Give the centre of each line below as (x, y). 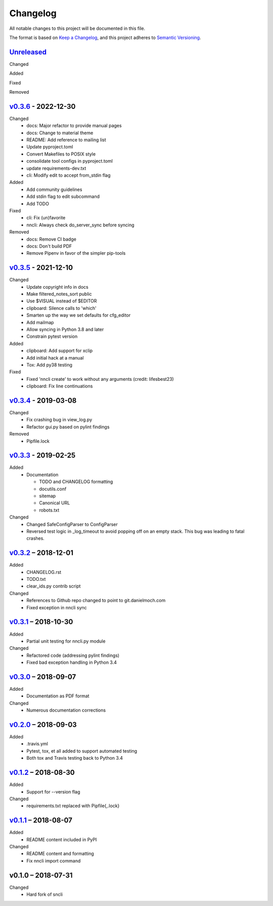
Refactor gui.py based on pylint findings (68, 427)
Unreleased (28, 52)
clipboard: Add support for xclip (60, 351)
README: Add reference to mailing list (66, 140)
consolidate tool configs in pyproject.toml (70, 161)
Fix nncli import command (54, 860)
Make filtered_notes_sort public (59, 294)
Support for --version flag (53, 792)
